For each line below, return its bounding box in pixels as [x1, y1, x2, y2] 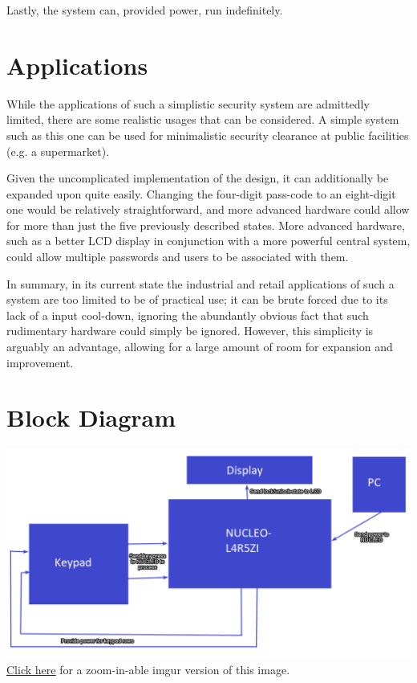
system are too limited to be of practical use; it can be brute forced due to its [6, 291, 388, 308]
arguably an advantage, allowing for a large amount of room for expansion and [6, 338, 393, 355]
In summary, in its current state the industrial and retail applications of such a [6, 275, 395, 292]
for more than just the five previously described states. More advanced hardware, [6, 216, 405, 233]
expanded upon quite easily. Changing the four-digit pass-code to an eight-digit [6, 185, 396, 202]
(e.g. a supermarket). [6, 142, 110, 159]
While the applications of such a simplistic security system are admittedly [6, 95, 370, 112]
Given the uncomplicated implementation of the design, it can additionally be [6, 170, 389, 186]
